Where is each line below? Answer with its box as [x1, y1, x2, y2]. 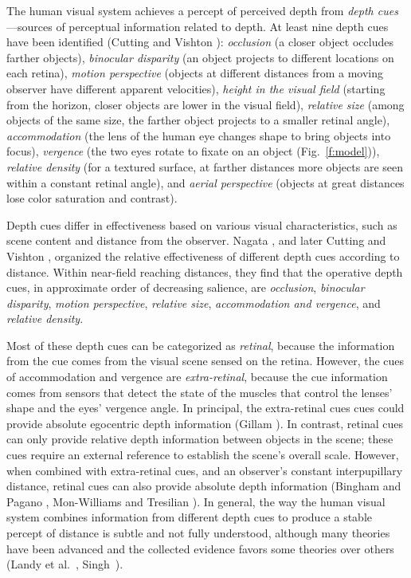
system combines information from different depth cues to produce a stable [6, 509, 373, 525]
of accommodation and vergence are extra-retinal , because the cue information [6, 368, 388, 385]
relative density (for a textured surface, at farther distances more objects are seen [6, 158, 404, 175]
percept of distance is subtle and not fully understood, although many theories [6, 525, 390, 541]
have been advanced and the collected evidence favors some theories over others [6, 540, 394, 556]
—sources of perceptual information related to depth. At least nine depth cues [6, 18, 389, 34]
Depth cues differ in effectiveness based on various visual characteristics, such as [6, 216, 397, 233]
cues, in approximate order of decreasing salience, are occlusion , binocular [6, 279, 365, 296]
